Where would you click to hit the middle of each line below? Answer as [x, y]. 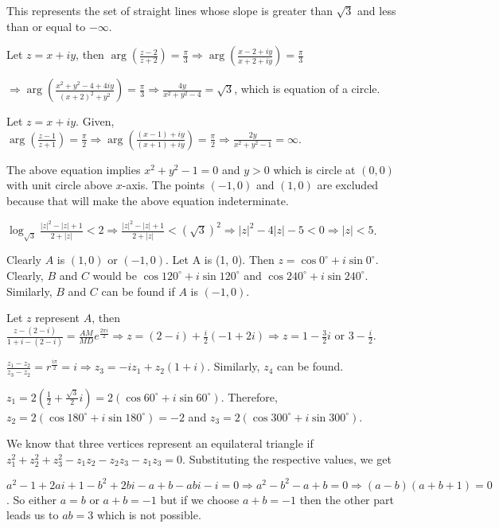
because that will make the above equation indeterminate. [148, 200]
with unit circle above [60, 185]
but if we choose [200, 499]
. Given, [95, 121]
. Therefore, [249, 396]
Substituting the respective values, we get [290, 458]
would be [115, 275]
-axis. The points [163, 185]
